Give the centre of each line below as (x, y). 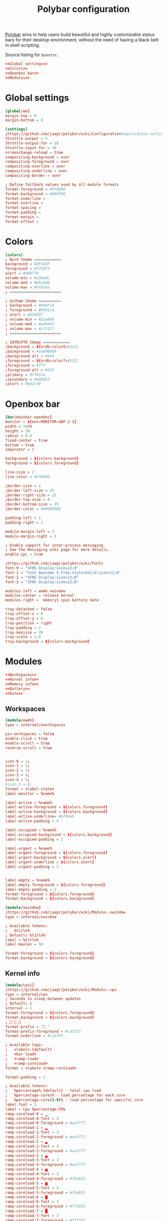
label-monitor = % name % (30, 794)
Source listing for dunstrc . (32, 55)
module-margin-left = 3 (30, 531)
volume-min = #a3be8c (28, 278)
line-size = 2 (20, 472)
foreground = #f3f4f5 (28, 269)
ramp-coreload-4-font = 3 (32, 1174)
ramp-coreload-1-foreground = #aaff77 (45, 1137)
